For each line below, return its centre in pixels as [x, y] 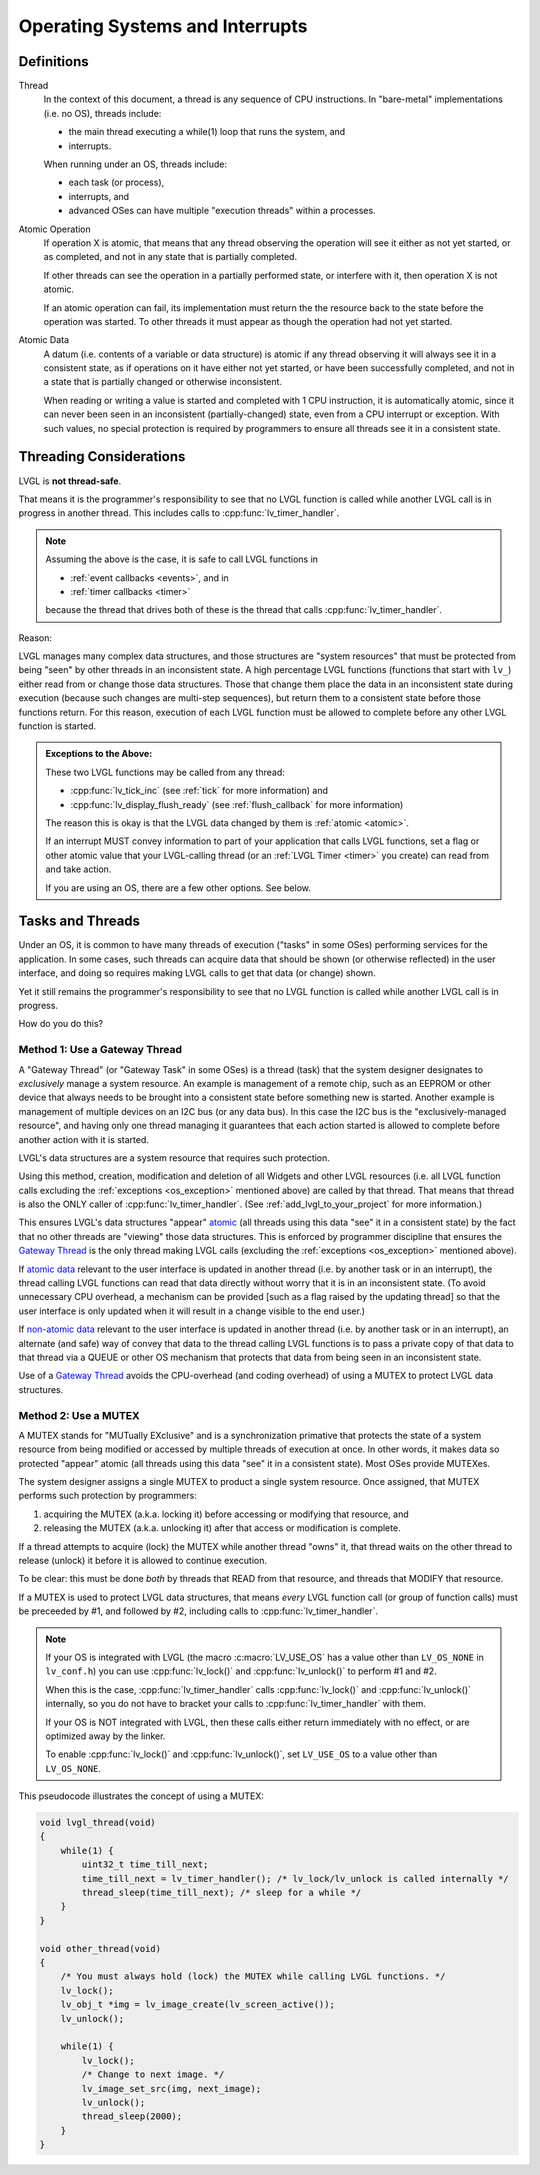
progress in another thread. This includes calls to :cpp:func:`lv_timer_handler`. [179, 513]
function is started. [57, 726]
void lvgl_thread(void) [98, 1823]
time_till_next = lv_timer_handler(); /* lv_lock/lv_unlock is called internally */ [295, 1878]
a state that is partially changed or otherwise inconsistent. [163, 382]
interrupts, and [99, 196]
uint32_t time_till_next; [145, 1864]
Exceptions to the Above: [99, 754]
